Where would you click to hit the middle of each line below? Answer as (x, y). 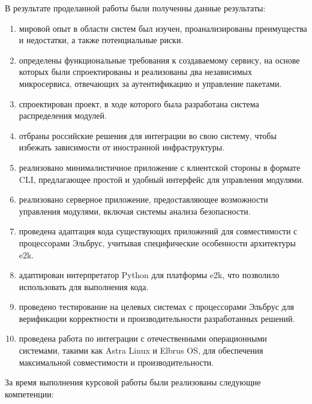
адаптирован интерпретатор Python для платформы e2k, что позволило (149, 275)
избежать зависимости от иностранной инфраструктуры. (122, 147)
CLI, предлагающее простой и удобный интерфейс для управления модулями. (161, 179)
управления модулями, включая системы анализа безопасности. (135, 211)
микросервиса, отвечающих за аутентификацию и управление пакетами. (150, 83)
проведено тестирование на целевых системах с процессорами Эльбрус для (157, 307)
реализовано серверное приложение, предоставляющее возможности (143, 199)
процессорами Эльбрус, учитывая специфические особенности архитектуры (157, 242)
